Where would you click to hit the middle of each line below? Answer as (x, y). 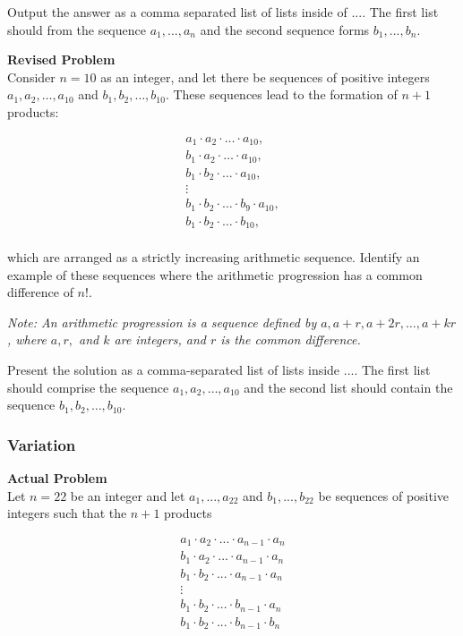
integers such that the (67, 513)
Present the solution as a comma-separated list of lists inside (174, 370)
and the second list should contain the (348, 387)
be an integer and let (128, 495)
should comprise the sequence (88, 387)
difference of (40, 292)
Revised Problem (61, 59)
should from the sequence (77, 29)
